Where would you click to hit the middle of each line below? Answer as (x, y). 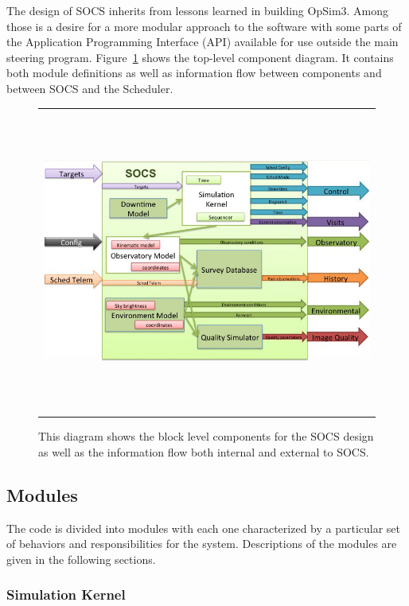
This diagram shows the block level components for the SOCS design (206, 436)
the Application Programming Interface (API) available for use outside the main (203, 42)
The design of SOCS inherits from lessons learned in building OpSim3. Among (198, 10)
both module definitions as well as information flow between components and (194, 73)
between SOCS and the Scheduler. (90, 88)
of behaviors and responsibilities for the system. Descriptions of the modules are (202, 544)
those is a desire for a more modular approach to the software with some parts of (204, 26)
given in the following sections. (81, 559)
